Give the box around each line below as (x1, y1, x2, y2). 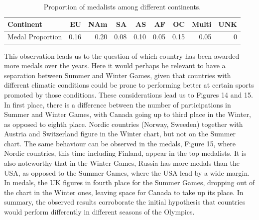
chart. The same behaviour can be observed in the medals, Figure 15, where (4, 138, 236, 148)
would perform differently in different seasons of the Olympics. (4, 207, 195, 217)
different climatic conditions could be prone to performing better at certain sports (4, 80, 254, 90)
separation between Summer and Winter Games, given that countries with (4, 70, 231, 80)
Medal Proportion (7, 31, 62, 42)
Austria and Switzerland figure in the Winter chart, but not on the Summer (4, 128, 236, 139)
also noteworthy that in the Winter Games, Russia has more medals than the (4, 158, 240, 168)
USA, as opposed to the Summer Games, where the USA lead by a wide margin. (4, 167, 250, 178)
